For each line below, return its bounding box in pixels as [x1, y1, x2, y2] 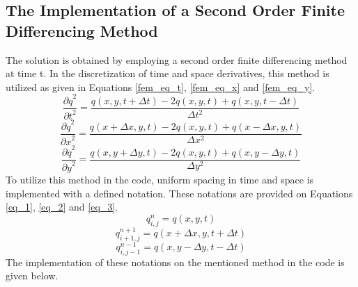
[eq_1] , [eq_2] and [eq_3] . [6, 199, 118, 214]
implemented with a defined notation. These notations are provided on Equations [6, 186, 353, 200]
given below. [6, 268, 59, 283]
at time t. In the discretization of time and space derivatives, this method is [6, 66, 329, 81]
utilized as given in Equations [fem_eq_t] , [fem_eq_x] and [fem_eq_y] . [6, 79, 316, 94]
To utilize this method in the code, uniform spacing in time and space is [6, 172, 314, 187]
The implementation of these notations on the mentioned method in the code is [6, 254, 345, 269]
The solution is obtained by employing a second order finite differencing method [6, 52, 348, 67]
